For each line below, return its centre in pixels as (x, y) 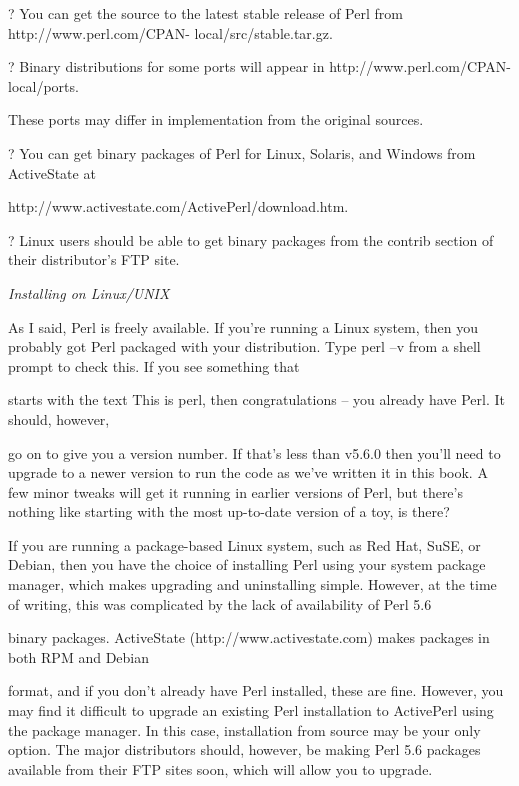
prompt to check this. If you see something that (154, 365)
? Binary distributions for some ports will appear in (166, 66)
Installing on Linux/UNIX (89, 292)
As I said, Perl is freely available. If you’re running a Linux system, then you (243, 326)
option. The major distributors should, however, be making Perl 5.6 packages (244, 749)
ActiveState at (52, 172)
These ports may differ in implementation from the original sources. (216, 119)
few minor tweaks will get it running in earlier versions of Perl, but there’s (235, 491)
